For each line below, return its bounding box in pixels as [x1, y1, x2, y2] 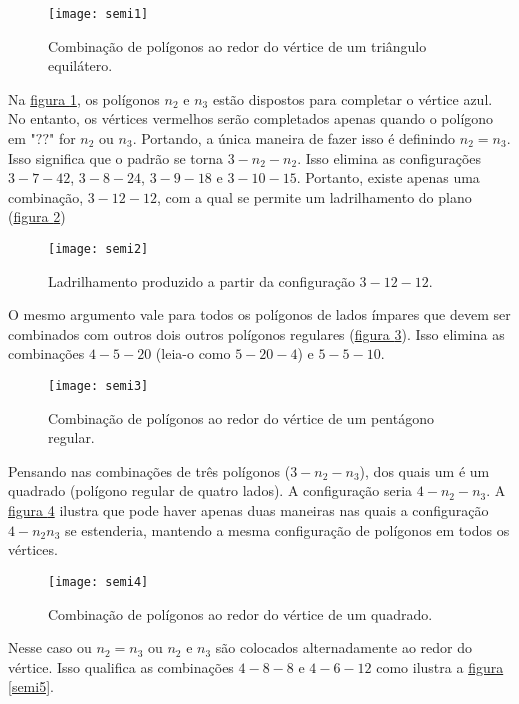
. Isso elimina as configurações [297, 147, 482, 168]
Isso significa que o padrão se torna [8, 147, 224, 168]
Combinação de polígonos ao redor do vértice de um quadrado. [48, 603, 433, 624]
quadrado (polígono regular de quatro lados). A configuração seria [8, 480, 413, 501]
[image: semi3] [48, 379, 149, 394]
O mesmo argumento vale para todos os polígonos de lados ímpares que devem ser [8, 304, 511, 325]
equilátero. [48, 55, 113, 76]
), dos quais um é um [359, 460, 490, 481]
